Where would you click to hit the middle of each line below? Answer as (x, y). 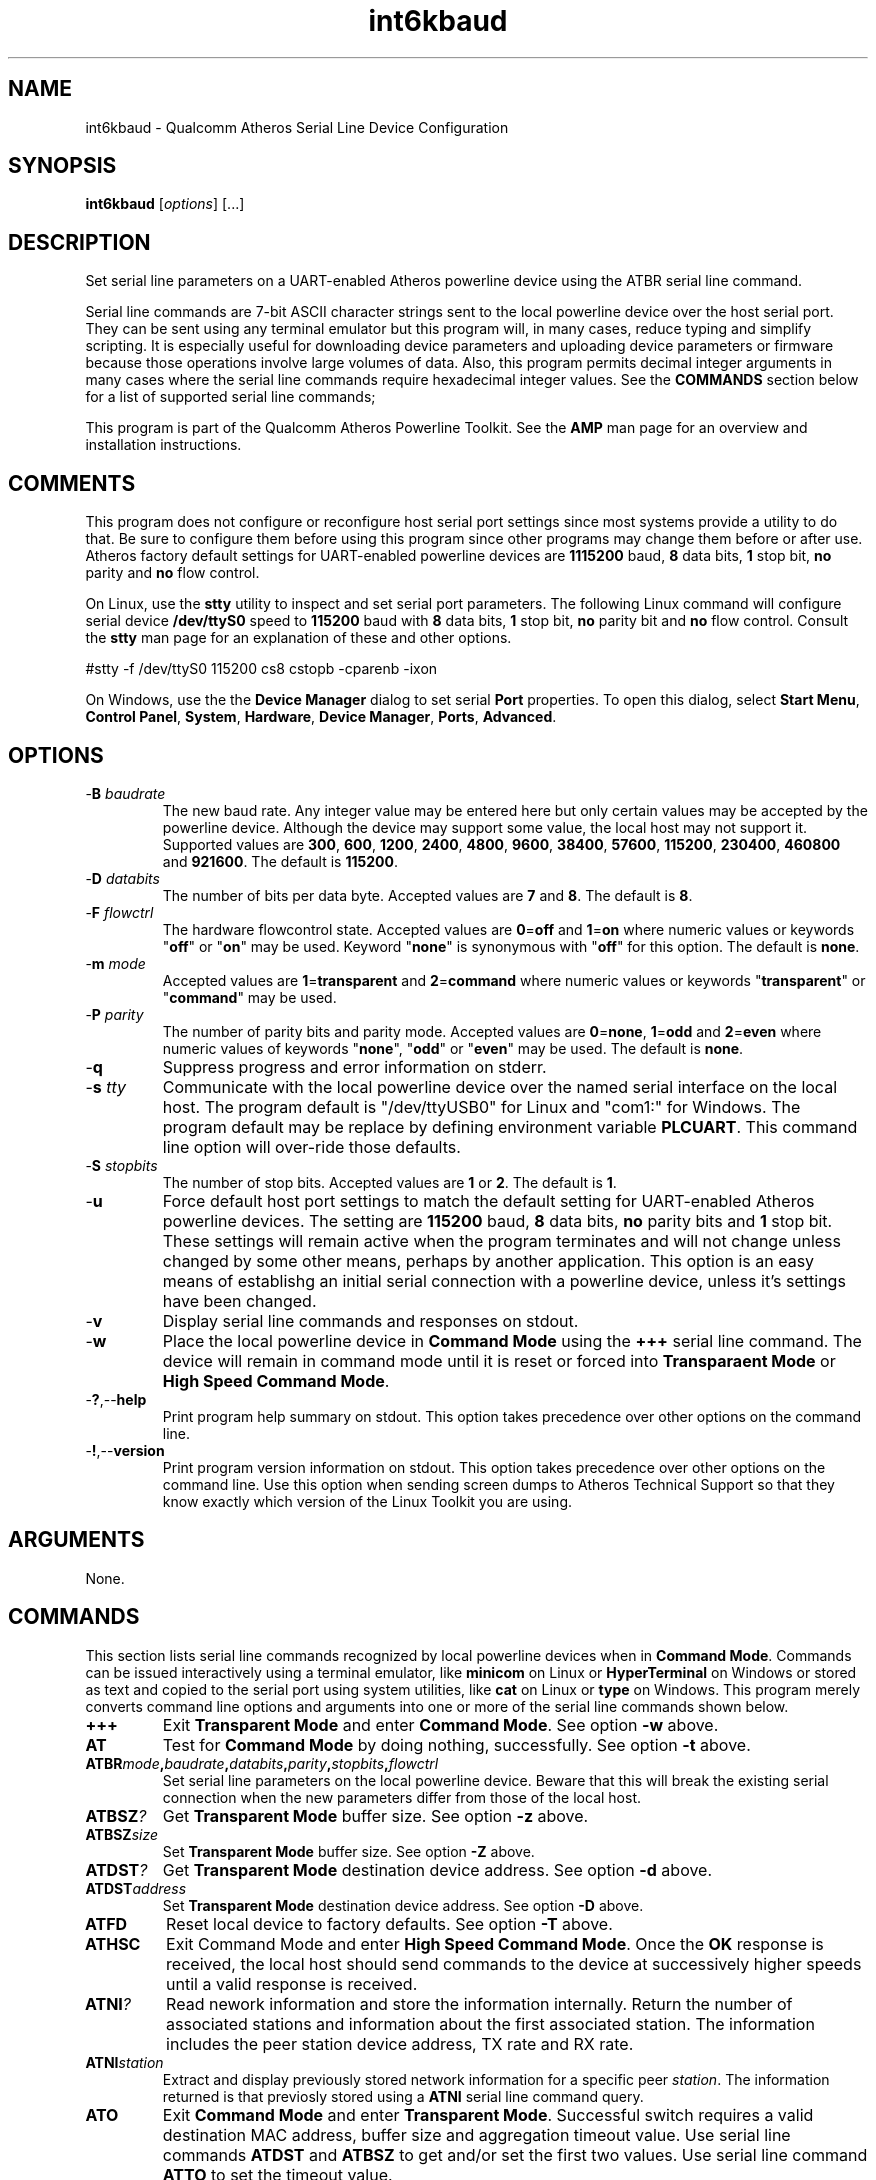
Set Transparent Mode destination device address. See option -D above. (403, 1905)
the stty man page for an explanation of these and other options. (298, 638)
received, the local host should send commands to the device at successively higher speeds (514, 1963)
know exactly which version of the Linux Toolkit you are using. (367, 1501)
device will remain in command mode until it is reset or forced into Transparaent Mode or (499, 1360)
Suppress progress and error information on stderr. (354, 1066)
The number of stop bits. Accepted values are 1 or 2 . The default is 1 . (389, 1182)
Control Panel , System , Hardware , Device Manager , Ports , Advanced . (321, 717)
